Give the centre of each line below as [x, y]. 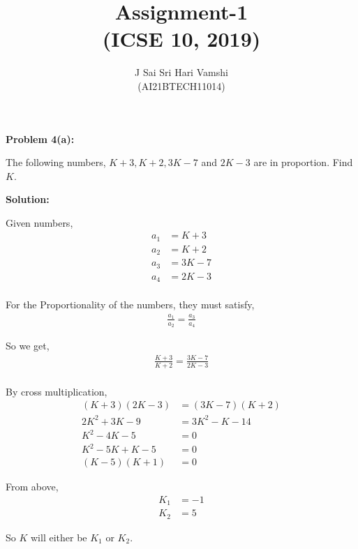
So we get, [28, 346]
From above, [32, 487]
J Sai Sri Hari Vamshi [181, 72]
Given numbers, [39, 222]
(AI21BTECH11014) [181, 85]
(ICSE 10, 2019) [181, 39]
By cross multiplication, [57, 391]
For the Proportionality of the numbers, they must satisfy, [130, 304]
